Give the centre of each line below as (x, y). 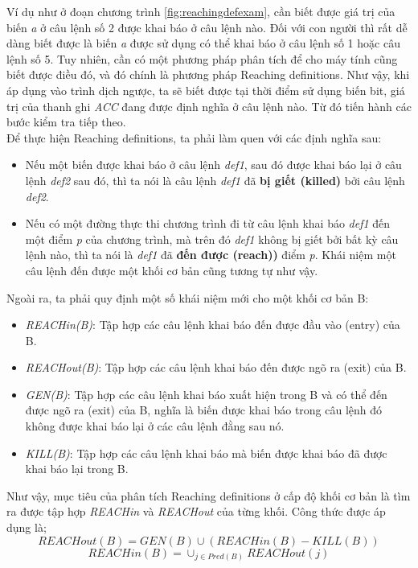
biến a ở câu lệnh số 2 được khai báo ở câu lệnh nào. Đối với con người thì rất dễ (207, 27)
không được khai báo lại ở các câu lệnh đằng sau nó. (155, 426)
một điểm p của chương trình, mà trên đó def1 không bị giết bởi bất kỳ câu (212, 239)
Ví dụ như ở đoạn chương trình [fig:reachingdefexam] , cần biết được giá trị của (201, 11)
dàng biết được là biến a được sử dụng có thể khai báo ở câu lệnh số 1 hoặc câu (203, 43)
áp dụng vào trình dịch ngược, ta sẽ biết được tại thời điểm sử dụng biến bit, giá (206, 90)
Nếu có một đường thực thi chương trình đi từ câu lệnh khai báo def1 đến (208, 223)
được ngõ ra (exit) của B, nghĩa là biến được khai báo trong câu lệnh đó (204, 410)
